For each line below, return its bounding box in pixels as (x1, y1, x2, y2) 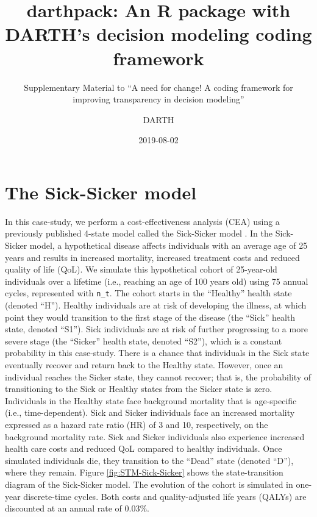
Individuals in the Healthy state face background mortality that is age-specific (5, 394, 297, 407)
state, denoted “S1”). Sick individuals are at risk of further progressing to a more (5, 323, 308, 335)
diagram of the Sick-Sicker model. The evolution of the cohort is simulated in (5, 477, 293, 490)
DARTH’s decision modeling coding (5, 21, 312, 46)
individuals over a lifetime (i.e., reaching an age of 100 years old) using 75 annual (5, 274, 308, 287)
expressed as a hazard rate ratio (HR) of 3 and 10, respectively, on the (5, 418, 268, 430)
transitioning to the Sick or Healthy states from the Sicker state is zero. (5, 382, 272, 395)
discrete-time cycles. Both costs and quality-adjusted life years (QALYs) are (23, 490, 307, 502)
